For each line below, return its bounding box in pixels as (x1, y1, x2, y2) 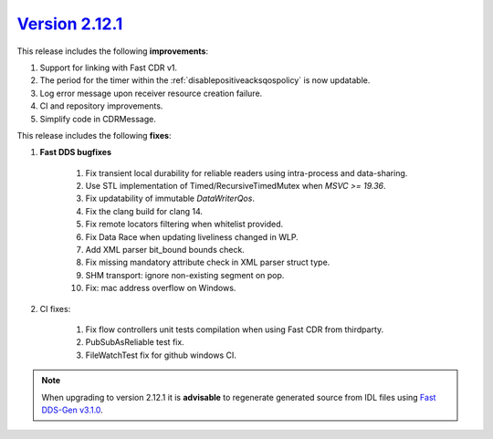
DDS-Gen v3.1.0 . (41, 404, 104, 415)
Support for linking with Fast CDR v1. (39, 62, 178, 73)
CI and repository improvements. (39, 100, 163, 111)
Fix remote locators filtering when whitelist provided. (85, 219, 284, 230)
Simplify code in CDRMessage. (39, 113, 157, 124)
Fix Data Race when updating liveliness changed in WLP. (85, 231, 299, 242)
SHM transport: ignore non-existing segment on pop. (85, 269, 285, 280)
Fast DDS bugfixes (39, 147, 111, 158)
